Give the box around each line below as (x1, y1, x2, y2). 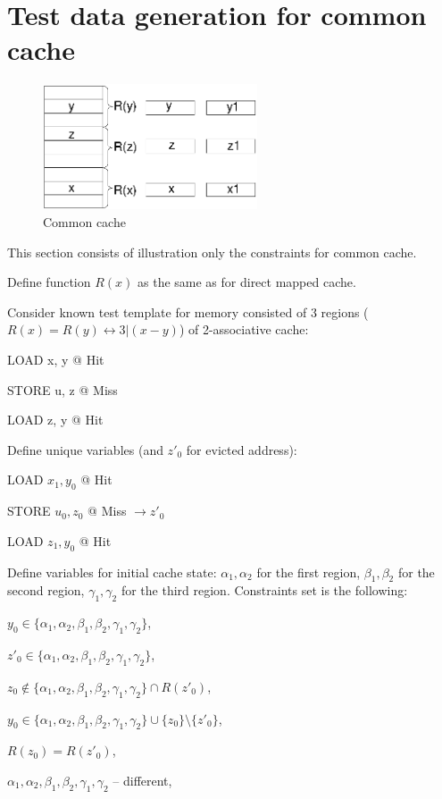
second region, (7, 581, 85, 600)
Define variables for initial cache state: (7, 562, 217, 581)
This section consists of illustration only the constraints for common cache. (7, 242, 417, 261)
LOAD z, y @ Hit (7, 410, 104, 429)
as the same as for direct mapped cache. (138, 273, 356, 291)
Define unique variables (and (7, 440, 163, 458)
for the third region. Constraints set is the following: (121, 581, 408, 600)
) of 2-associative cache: (179, 320, 309, 339)
